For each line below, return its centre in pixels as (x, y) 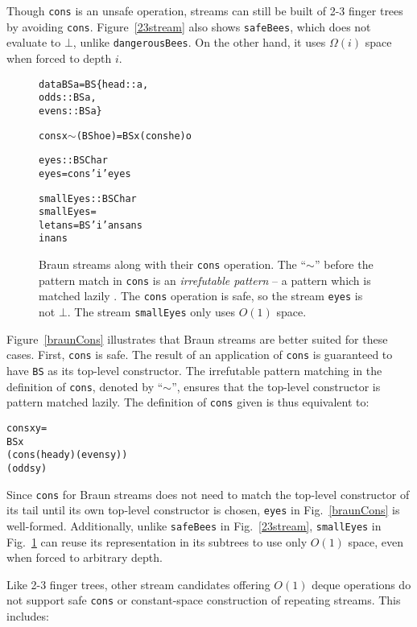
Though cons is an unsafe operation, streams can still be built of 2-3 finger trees (205, 10)
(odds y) (27, 468)
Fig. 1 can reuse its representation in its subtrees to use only (157, 541)
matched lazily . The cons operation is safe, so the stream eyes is (201, 296)
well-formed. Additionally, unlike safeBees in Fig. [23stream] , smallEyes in (194, 525)
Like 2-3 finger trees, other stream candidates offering (138, 584)
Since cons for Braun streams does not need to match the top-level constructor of (208, 494)
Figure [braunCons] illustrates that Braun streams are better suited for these (197, 338)
